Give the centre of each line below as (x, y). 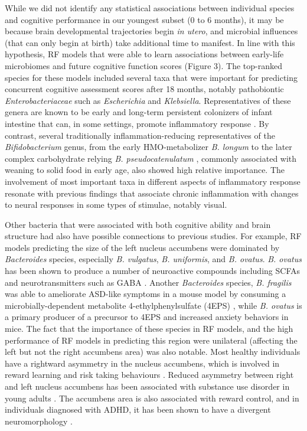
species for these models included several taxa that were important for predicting (151, 77)
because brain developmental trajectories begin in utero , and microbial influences (151, 31)
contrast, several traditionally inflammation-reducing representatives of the (140, 135)
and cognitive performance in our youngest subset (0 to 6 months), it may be (144, 19)
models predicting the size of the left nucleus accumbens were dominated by (142, 247)
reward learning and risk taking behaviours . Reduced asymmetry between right (149, 375)
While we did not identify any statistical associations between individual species (150, 8)
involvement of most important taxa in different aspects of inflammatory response (153, 181)
